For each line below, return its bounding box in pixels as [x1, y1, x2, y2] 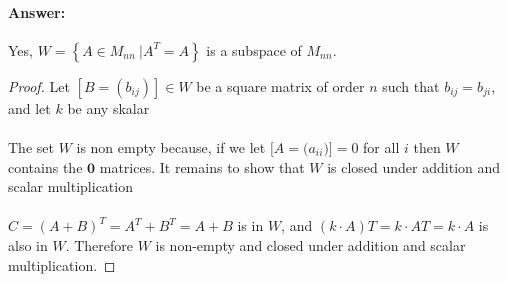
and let [8, 97, 51, 118]
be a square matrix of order [196, 75, 365, 96]
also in [8, 234, 48, 255]
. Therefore [65, 234, 133, 255]
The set [8, 136, 54, 157]
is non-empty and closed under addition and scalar [155, 234, 466, 255]
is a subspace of [206, 39, 302, 60]
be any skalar [67, 97, 150, 118]
